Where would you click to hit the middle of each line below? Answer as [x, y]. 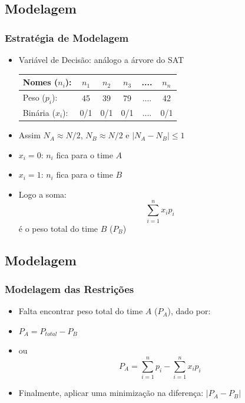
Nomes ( [40, 82]
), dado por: [189, 311]
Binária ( [39, 112]
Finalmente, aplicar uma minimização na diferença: [111, 393]
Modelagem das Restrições [69, 289]
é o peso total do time [58, 228]
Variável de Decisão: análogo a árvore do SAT [101, 59]
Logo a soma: [42, 194]
